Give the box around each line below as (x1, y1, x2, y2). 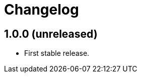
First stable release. (24, 49, 90, 58)
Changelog (4, 1, 79, 18)
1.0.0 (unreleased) (4, 27, 98, 40)
